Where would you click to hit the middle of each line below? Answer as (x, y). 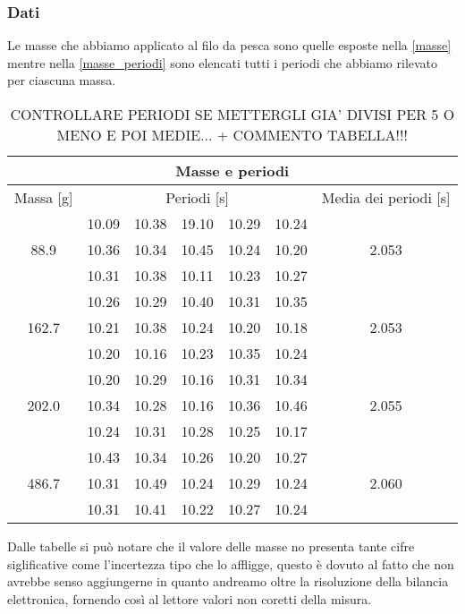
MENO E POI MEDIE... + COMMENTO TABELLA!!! (232, 135)
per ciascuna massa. (62, 80)
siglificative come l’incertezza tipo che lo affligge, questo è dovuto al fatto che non (231, 563)
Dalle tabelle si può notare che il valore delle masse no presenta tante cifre (211, 546)
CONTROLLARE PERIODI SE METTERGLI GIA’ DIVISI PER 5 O (232, 114)
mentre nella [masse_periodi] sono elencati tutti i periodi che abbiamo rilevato (223, 62)
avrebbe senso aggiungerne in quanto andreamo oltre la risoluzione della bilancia (228, 581)
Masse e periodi (232, 171)
